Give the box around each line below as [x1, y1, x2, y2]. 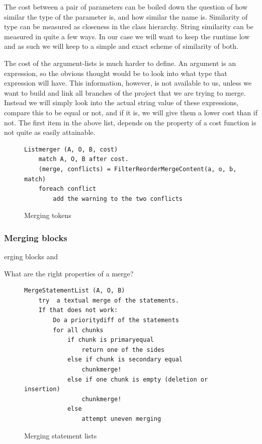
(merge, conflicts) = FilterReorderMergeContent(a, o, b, [38, 165, 237, 173]
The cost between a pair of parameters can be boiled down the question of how [4, 2, 248, 12]
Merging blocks [4, 231, 67, 244]
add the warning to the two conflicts [53, 195, 183, 202]
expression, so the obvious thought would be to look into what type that [4, 67, 227, 78]
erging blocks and [4, 251, 58, 262]
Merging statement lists [24, 430, 97, 440]
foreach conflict [38, 185, 97, 193]
